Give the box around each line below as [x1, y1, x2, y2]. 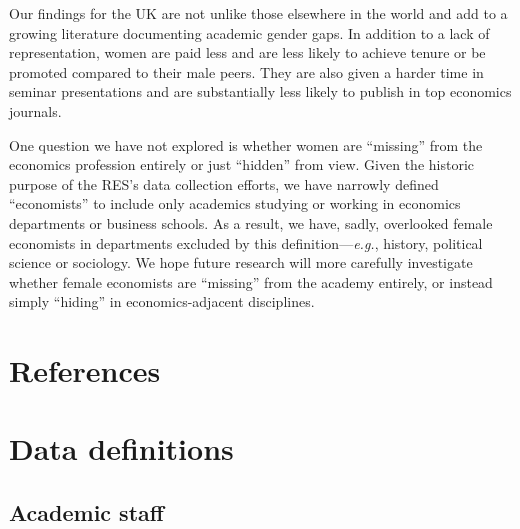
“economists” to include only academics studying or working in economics [9, 193, 461, 214]
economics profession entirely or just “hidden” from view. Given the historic [9, 154, 475, 175]
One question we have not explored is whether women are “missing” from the [9, 134, 483, 155]
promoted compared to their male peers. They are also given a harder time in [9, 61, 484, 82]
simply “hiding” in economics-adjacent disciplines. [9, 291, 315, 312]
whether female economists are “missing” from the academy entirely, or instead [9, 271, 493, 292]
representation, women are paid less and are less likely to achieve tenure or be [9, 42, 486, 63]
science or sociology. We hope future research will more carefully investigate [9, 252, 473, 273]
